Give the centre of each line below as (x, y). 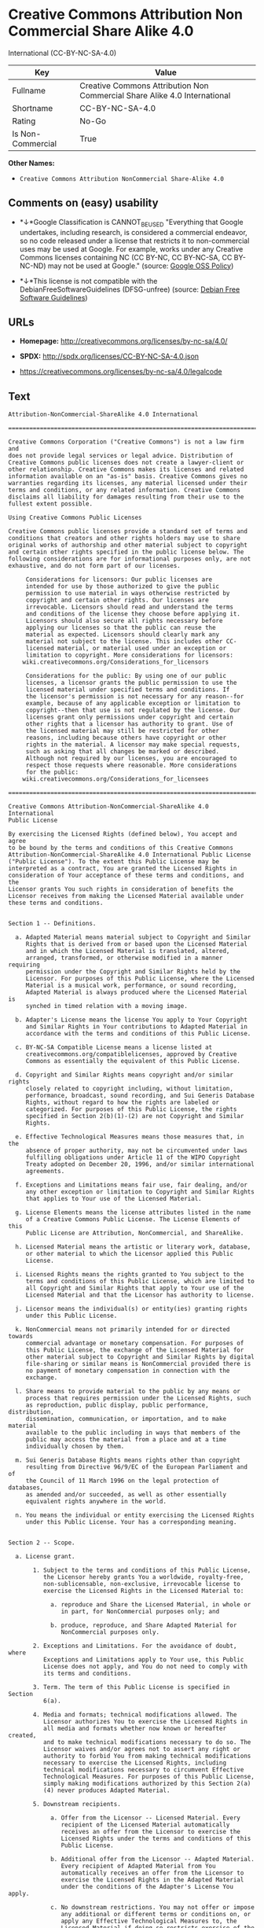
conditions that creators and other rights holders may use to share (125, 539)
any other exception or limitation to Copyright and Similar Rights (140, 1192)
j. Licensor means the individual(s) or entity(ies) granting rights (131, 1309)
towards (21, 1337)
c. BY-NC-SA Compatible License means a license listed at (114, 1047)
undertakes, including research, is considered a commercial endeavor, (133, 232)
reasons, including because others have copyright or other (126, 738)
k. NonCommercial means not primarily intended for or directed (123, 1330)
